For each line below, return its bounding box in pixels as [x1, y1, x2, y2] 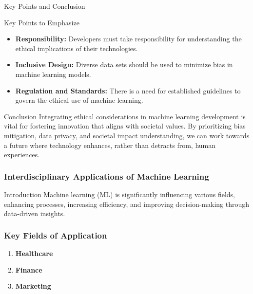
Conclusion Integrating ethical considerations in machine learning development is [4, 111, 246, 121]
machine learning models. [15, 69, 91, 79]
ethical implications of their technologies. [15, 43, 138, 53]
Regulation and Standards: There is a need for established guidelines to [15, 85, 241, 95]
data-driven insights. [4, 208, 65, 219]
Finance [15, 264, 42, 275]
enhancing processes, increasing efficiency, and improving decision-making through [4, 199, 250, 209]
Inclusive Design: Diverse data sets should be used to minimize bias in [15, 59, 233, 70]
